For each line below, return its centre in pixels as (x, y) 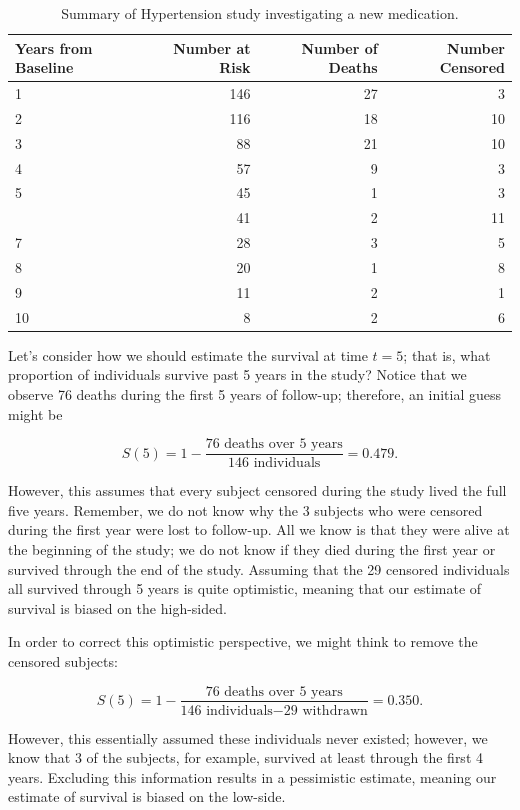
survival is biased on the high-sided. (117, 607)
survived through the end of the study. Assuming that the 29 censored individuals (259, 568)
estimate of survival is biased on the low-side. (147, 796)
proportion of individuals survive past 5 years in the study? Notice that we (237, 374)
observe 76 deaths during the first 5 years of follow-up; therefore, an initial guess (255, 393)
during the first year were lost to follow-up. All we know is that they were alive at (259, 529)
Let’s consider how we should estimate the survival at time (188, 354)
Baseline (44, 67)
